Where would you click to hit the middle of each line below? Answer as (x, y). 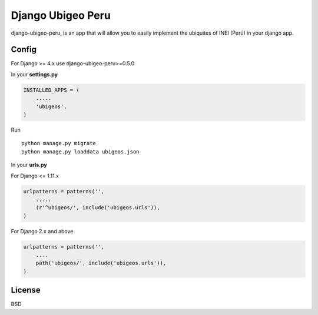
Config (24, 50)
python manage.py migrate (59, 143)
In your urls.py (29, 165)
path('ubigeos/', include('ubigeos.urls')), (101, 263)
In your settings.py (34, 74)
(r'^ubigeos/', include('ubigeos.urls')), (98, 208)
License (26, 290)
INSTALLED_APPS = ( (51, 90)
